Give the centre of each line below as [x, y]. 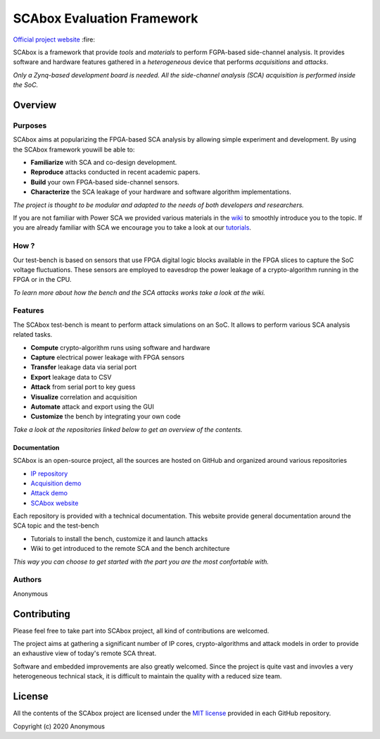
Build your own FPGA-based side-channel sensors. [105, 182]
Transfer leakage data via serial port [84, 367]
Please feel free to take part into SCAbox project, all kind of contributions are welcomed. [141, 631]
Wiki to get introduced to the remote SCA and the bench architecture [130, 549]
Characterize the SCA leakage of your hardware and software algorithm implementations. [161, 192]
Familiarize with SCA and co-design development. [104, 163]
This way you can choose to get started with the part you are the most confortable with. [141, 561]
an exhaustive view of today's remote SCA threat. [85, 653]
